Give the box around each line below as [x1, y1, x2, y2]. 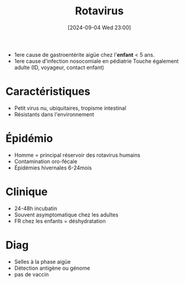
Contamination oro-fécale [14, 158, 78, 165]
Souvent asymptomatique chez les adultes [14, 211, 118, 218]
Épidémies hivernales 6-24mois [14, 164, 92, 171]
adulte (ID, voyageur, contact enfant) [14, 64, 105, 71]
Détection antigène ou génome [14, 264, 90, 271]
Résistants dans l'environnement [14, 110, 95, 118]
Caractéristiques [5, 85, 90, 98]
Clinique [5, 185, 48, 198]
